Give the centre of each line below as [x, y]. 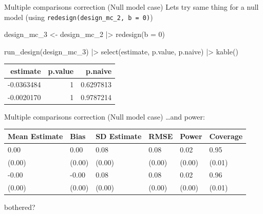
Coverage [226, 136]
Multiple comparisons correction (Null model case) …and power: [105, 116]
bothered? [20, 207]
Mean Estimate [35, 136]
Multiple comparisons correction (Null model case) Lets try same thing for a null [131, 7]
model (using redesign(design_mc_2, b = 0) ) [79, 17]
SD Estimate [119, 136]
